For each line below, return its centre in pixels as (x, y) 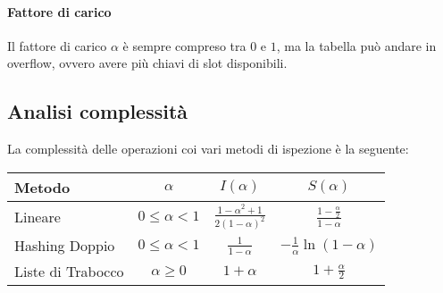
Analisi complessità (98, 111)
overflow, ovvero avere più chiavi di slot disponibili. (147, 63)
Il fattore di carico (57, 45)
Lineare (38, 217)
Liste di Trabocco (69, 272)
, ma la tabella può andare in (356, 45)
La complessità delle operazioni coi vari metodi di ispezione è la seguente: (208, 149)
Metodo (42, 187)
